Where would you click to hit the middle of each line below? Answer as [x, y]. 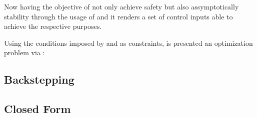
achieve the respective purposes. [53, 26]
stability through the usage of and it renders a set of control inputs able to [118, 16]
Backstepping [39, 79]
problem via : [24, 53]
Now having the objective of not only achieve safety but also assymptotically [121, 6]
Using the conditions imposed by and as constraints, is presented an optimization [128, 43]
